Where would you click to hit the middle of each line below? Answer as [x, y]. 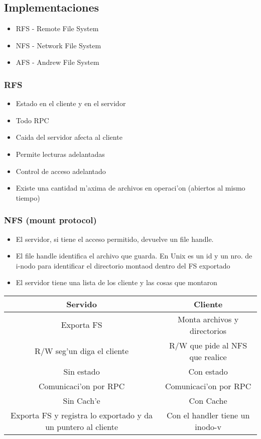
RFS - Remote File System [57, 28]
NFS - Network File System [58, 45]
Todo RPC [32, 120]
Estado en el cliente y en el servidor [71, 103]
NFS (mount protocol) [50, 220]
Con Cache [208, 400]
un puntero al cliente [82, 426]
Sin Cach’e [82, 400]
